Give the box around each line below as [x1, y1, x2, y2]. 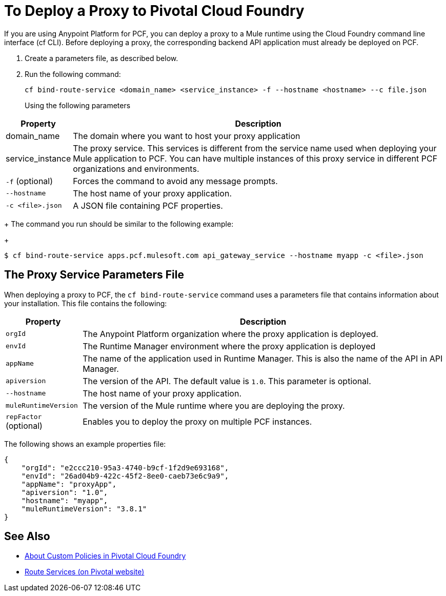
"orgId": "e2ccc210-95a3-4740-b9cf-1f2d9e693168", [21, 463, 229, 472]
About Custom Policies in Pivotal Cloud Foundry [25, 551, 186, 561]
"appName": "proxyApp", [21, 480, 117, 488]
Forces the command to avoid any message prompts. [73, 175, 278, 186]
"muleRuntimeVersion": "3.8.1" [21, 504, 147, 513]
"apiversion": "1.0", [21, 488, 108, 496]
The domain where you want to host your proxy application [73, 130, 300, 141]
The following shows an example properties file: [4, 439, 166, 448]
